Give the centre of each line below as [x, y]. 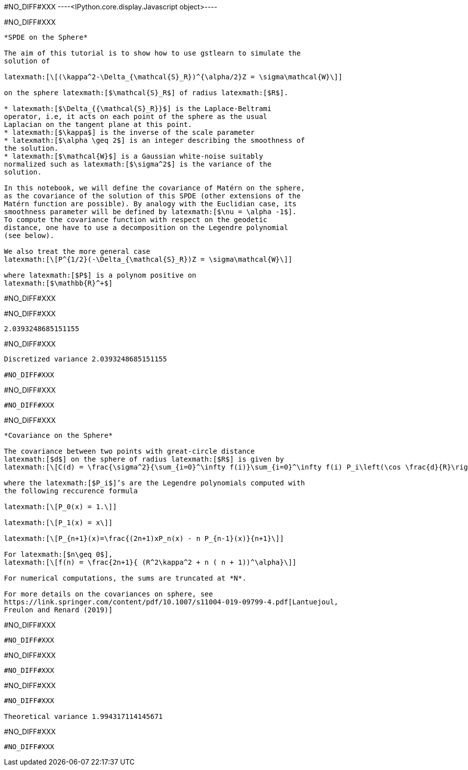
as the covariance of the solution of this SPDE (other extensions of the [152, 196]
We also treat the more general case [77, 251]
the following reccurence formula [71, 491]
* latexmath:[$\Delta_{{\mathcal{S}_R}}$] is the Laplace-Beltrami [138, 109]
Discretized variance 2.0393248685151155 [86, 359]
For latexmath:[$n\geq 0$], [58, 554]
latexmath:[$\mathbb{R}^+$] [58, 283]
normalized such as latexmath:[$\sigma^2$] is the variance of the [138, 164]
